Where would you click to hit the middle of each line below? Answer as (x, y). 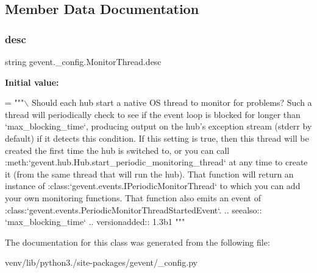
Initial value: (32, 82)
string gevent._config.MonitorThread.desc (83, 61)
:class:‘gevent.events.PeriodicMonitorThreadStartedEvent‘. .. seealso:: (134, 209)
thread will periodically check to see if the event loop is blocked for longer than (153, 114)
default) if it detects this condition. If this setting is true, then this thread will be (157, 138)
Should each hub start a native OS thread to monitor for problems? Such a (172, 102)
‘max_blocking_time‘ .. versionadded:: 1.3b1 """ (95, 222)
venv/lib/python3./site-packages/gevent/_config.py (101, 262)
